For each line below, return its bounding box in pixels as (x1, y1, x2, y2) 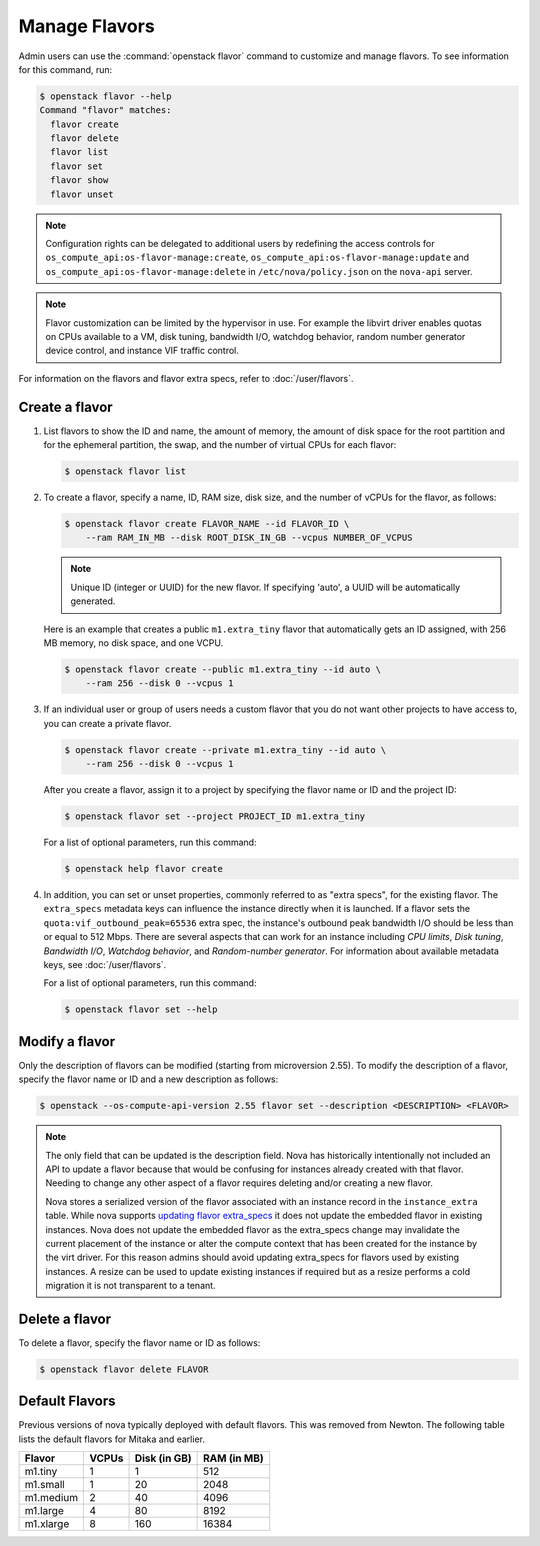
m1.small (24, 1478, 65, 1492)
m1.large (24, 1504, 64, 1518)
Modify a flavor (18, 1033, 116, 1050)
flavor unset (50, 188, 114, 200)
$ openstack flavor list (64, 466, 187, 477)
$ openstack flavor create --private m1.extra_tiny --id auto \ (64, 744, 387, 755)
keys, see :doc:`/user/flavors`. (43, 958, 167, 970)
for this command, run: (18, 63, 113, 75)
